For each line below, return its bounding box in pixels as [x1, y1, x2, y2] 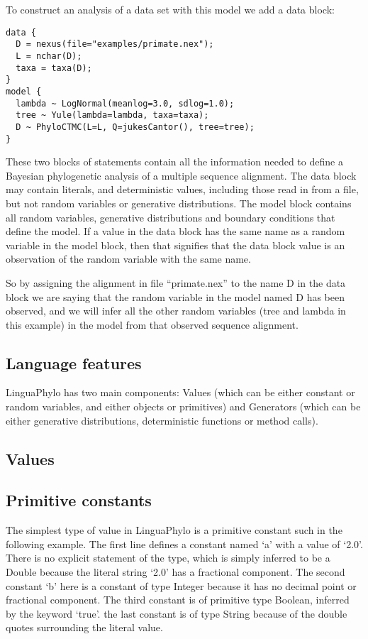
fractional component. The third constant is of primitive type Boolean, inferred [6, 592, 350, 607]
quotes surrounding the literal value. [6, 620, 163, 635]
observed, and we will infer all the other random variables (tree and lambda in [6, 303, 346, 318]
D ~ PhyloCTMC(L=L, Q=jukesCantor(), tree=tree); [16, 121, 255, 132]
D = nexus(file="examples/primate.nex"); [16, 39, 214, 50]
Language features [6, 351, 142, 373]
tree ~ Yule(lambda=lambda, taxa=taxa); [16, 110, 209, 121]
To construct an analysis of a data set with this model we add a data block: [6, 2, 335, 16]
